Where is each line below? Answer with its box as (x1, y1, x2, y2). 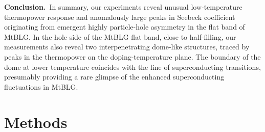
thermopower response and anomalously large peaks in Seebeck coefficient (4, 11, 235, 22)
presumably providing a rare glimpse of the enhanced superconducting (4, 71, 225, 82)
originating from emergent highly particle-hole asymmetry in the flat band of (4, 21, 245, 32)
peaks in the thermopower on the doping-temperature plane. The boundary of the (4, 51, 261, 62)
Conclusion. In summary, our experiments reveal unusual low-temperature (4, 2, 242, 12)
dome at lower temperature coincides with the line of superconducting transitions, (4, 61, 261, 72)
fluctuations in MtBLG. (4, 81, 78, 92)
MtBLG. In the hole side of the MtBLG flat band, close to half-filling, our (4, 31, 236, 42)
